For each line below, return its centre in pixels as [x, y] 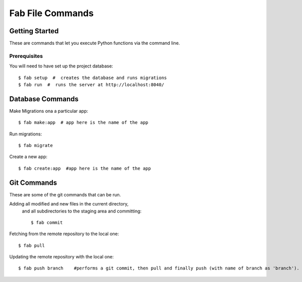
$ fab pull [32, 245]
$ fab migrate [35, 146]
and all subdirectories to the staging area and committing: [82, 211]
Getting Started [34, 31]
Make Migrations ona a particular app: [49, 111]
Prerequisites [26, 56]
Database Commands [44, 99]
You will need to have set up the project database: [61, 66]
